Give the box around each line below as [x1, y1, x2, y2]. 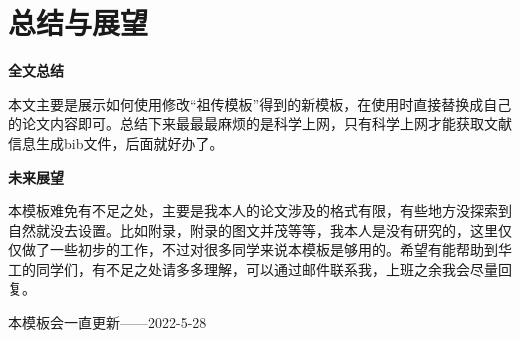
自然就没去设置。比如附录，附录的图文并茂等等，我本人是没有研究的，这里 [8, 219, 498, 240]
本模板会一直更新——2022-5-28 [8, 312, 207, 333]
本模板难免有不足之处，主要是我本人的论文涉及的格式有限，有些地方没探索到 [8, 200, 512, 221]
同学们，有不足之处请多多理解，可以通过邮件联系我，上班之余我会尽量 [35, 258, 498, 279]
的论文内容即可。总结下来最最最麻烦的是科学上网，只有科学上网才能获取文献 [8, 113, 512, 134]
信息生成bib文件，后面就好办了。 [8, 132, 224, 153]
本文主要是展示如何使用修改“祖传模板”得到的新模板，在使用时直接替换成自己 [8, 93, 512, 114]
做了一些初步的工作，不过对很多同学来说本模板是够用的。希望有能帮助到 [21, 239, 498, 260]
